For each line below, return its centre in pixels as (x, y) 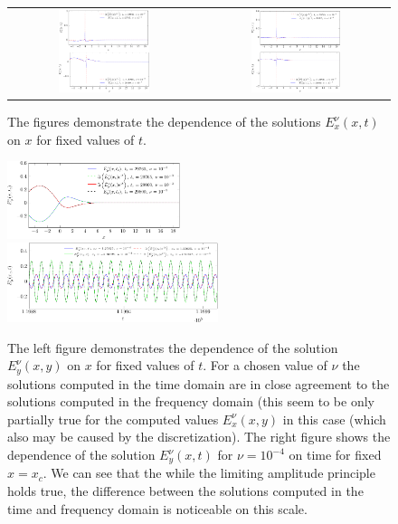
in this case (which (334, 419)
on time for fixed (335, 455)
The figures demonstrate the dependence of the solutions (164, 121)
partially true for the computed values (113, 419)
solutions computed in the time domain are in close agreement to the (199, 383)
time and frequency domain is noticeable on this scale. (157, 508)
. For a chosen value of (265, 365)
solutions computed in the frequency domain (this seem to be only (191, 401)
